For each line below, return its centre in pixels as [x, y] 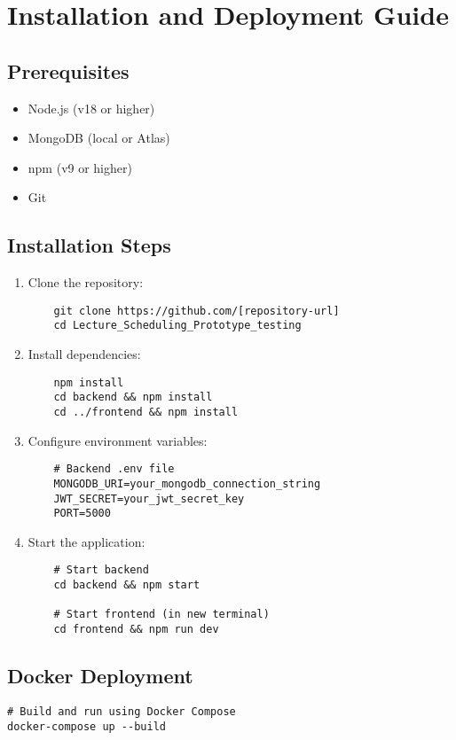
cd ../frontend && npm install [146, 412]
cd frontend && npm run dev [136, 630]
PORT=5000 [82, 514]
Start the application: [86, 541]
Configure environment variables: [118, 440]
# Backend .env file [114, 469]
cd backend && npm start [127, 585]
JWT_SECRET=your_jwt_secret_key [149, 499]
